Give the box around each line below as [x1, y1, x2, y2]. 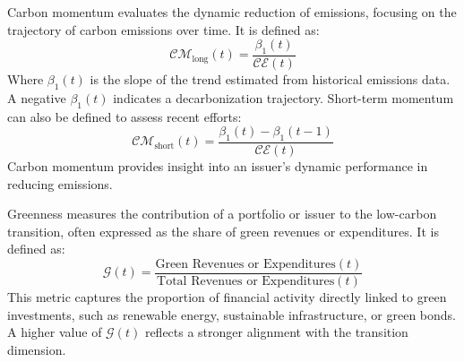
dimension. [7, 340, 66, 358]
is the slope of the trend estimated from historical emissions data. [90, 70, 451, 89]
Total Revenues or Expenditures [157, 275, 335, 289]
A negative [7, 88, 66, 107]
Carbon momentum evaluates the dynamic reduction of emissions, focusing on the [7, 3, 457, 21]
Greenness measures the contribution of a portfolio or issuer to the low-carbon [7, 204, 437, 223]
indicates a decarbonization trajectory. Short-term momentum [113, 88, 454, 107]
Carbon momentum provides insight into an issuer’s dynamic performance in [7, 157, 428, 176]
